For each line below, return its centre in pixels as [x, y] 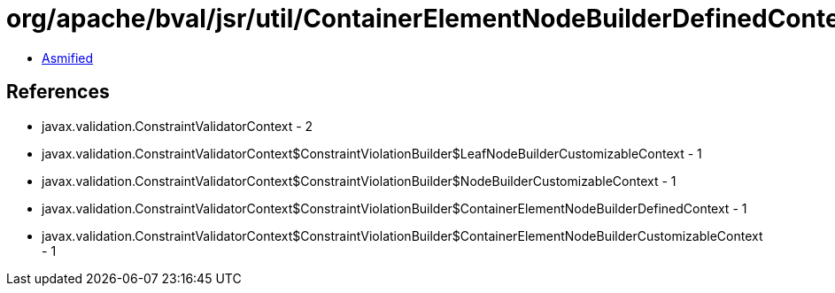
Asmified [68, 58]
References [58, 92]
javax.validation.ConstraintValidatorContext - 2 [178, 126]
